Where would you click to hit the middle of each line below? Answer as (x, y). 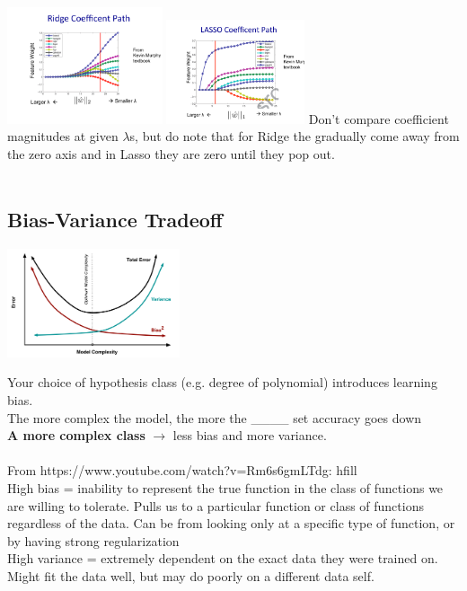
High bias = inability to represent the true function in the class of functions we (225, 487)
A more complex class (76, 435)
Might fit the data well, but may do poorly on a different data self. (191, 575)
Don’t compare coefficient (379, 118)
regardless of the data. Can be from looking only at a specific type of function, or (231, 523)
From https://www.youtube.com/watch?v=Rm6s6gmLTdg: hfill (182, 470)
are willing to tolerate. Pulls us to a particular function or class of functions (216, 505)
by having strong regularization (93, 540)
